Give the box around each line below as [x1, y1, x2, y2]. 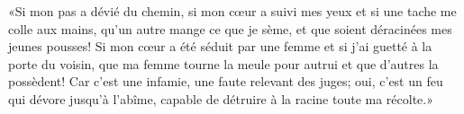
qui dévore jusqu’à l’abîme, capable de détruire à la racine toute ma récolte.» [8, 89, 433, 108]
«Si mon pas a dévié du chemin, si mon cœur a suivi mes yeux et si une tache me [8, 2, 457, 20]
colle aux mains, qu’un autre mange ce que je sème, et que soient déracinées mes [8, 19, 452, 38]
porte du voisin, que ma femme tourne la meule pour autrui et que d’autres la [8, 54, 439, 73]
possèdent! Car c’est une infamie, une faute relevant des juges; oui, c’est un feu [8, 72, 443, 91]
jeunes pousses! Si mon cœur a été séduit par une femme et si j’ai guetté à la [8, 37, 432, 56]
